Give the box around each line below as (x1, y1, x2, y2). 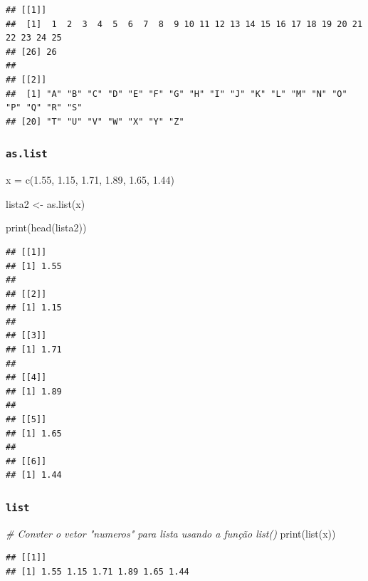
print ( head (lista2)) (6, 220, 87, 235)
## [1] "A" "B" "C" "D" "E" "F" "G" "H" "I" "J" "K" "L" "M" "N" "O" (6, 88, 347, 99)
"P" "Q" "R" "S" (6, 103, 83, 113)
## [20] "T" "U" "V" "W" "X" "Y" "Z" (6, 116, 184, 127)
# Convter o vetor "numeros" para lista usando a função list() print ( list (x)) (6, 525, 336, 540)
